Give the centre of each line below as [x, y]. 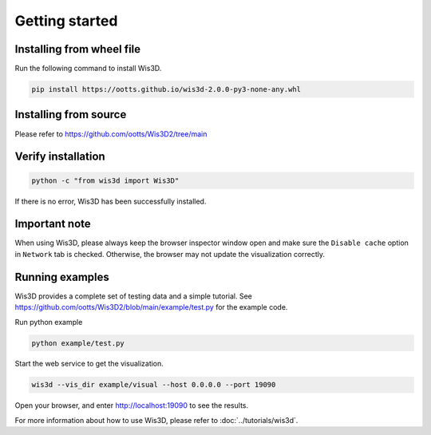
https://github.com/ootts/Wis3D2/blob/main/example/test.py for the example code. [151, 307]
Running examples [62, 277]
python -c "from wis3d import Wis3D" [105, 180]
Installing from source [71, 115]
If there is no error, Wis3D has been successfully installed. [111, 201]
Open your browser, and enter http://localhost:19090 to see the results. [132, 405]
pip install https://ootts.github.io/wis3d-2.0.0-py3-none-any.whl [166, 89]
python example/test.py [78, 343]
